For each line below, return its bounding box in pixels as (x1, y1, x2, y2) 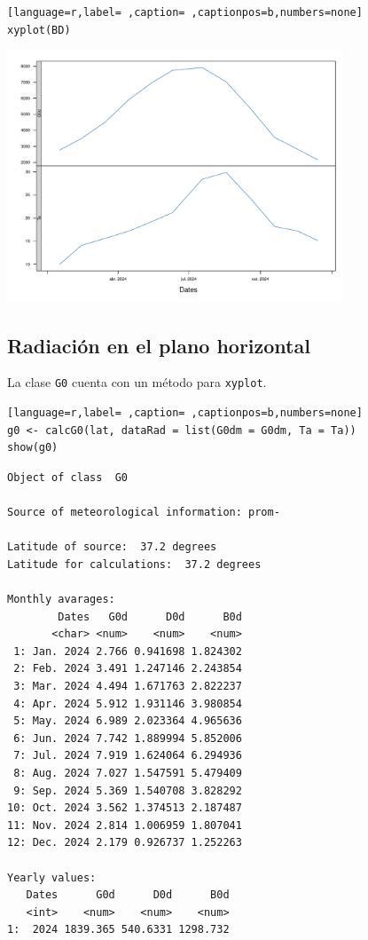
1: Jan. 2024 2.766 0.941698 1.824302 (13, 644, 242, 658)
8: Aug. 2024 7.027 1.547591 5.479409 (13, 767, 242, 780)
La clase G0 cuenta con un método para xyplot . (7, 373, 267, 391)
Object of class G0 (7, 470, 129, 484)
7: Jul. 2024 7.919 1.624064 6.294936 (13, 749, 242, 762)
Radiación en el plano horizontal (7, 331, 310, 359)
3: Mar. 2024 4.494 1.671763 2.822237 (13, 680, 242, 693)
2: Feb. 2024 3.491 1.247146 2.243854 (13, 662, 242, 675)
